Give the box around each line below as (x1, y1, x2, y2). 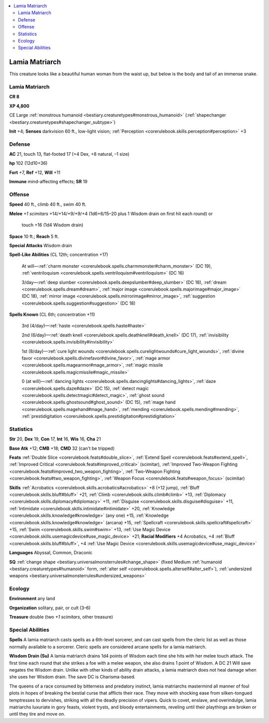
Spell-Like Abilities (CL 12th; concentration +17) (9, 252, 109, 258)
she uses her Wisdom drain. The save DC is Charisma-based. (9, 674, 135, 680)
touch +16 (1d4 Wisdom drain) (21, 222, 84, 228)
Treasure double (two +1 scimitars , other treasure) (9, 614, 113, 620)
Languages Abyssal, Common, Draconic (9, 550, 93, 556)
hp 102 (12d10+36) (9, 160, 48, 166)
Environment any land (9, 596, 55, 602)
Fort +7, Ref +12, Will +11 (9, 169, 61, 175)
